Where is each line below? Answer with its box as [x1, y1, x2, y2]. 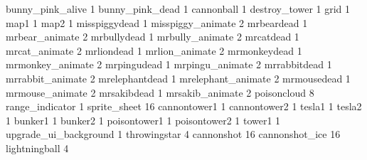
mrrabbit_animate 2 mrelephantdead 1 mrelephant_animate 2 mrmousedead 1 [6, 70, 351, 85]
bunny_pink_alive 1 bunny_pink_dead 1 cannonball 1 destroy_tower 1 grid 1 [6, 1, 351, 16]
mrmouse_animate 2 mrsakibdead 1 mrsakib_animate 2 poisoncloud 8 [6, 85, 314, 100]
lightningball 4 [6, 140, 69, 155]
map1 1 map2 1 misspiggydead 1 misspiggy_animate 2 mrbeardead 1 [6, 15, 308, 30]
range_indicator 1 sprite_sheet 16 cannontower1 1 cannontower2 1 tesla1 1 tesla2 [6, 99, 362, 114]
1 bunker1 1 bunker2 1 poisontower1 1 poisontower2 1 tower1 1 [6, 112, 281, 127]
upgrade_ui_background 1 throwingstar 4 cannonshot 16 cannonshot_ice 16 [6, 127, 341, 142]
